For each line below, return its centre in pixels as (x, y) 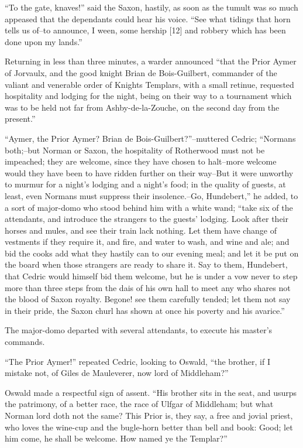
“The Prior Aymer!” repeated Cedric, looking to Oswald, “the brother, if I (138, 361)
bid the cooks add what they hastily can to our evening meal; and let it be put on (152, 253)
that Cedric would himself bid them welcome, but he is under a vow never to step (151, 276)
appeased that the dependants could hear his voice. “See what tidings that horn (148, 18)
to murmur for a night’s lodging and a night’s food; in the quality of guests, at (145, 184)
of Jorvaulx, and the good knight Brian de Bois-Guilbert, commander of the (141, 72)
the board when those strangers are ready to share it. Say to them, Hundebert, (146, 264)
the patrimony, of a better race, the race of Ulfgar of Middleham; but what (139, 404)
